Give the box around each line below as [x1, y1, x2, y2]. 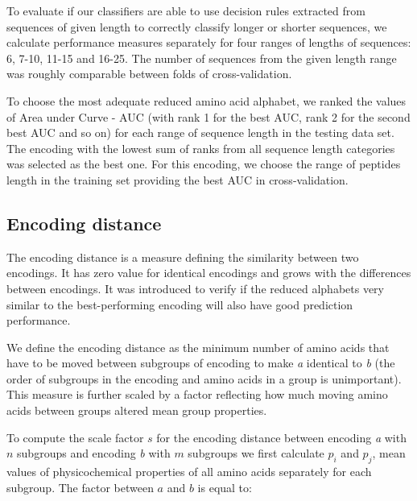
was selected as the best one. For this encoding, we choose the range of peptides [6, 155, 401, 172]
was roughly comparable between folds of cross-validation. [6, 65, 292, 82]
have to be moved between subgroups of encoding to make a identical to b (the [6, 354, 395, 371]
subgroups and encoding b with [17, 445, 171, 462]
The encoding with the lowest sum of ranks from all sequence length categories [6, 139, 395, 156]
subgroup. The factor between [6, 478, 154, 495]
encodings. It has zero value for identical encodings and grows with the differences [6, 264, 411, 281]
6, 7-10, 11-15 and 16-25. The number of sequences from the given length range [6, 49, 397, 66]
